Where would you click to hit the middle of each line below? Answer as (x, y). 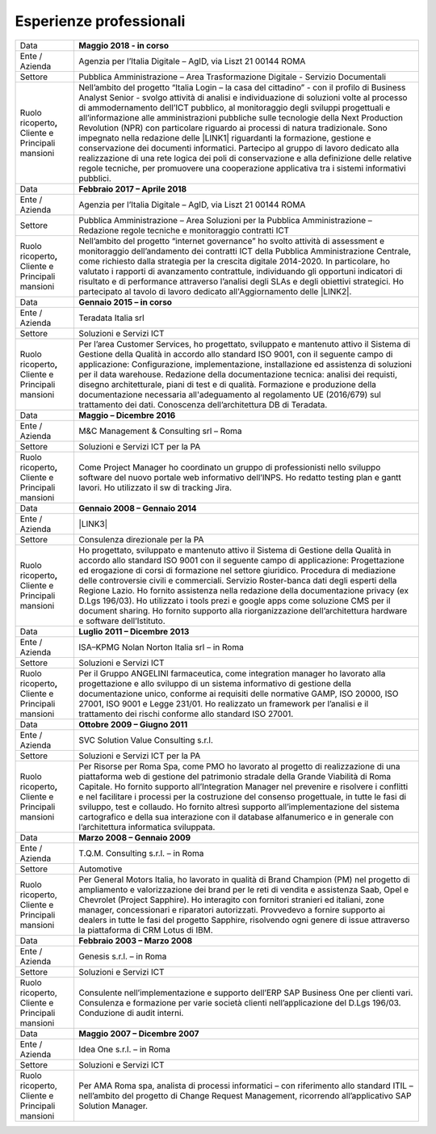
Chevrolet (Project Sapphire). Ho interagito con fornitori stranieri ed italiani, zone (232, 900)
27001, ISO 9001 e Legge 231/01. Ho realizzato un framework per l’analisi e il (224, 703)
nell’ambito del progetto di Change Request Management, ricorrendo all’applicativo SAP (245, 1095)
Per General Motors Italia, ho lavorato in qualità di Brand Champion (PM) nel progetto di (245, 879)
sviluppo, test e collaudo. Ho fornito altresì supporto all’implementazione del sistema (239, 807)
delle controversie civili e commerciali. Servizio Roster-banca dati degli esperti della (238, 580)
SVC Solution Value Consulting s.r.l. (146, 740)
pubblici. (95, 178)
